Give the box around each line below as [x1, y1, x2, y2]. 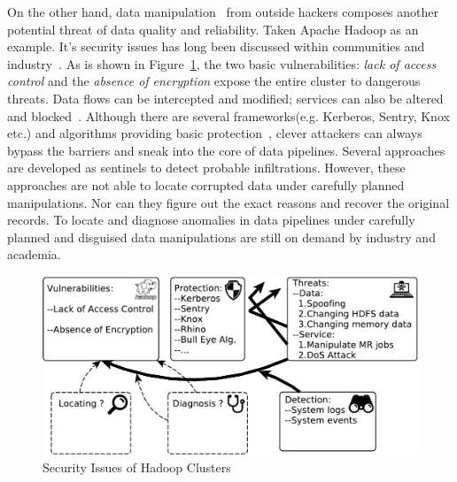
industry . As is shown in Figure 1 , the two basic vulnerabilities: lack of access [7, 54, 437, 73]
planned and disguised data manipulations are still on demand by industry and [7, 227, 436, 246]
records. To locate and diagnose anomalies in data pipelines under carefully [7, 210, 415, 229]
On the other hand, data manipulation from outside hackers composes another [7, 3, 438, 20]
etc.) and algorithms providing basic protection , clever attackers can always [7, 124, 422, 142]
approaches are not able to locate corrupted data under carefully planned [7, 175, 405, 194]
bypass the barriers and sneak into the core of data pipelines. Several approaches [7, 141, 445, 159]
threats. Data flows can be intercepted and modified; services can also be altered [7, 88, 444, 107]
